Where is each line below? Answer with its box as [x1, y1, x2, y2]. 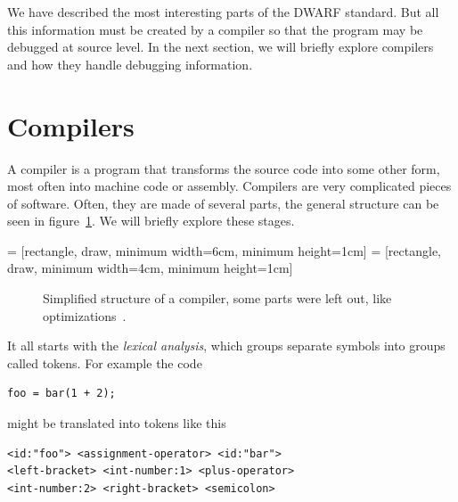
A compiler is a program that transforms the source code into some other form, [7, 159, 440, 177]
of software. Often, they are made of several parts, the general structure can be [7, 193, 439, 212]
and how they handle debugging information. [7, 54, 253, 73]
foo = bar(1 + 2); [7, 387, 116, 400]
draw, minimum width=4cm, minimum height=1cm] [7, 259, 293, 277]
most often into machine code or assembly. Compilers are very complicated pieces [7, 177, 452, 195]
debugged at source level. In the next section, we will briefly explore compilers [7, 37, 434, 56]
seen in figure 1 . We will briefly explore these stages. [7, 211, 295, 230]
